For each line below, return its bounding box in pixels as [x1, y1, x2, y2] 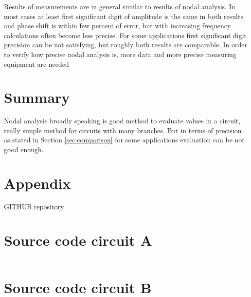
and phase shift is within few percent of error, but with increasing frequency [4, 20, 231, 31]
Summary [4, 87, 70, 107]
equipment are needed [4, 59, 69, 69]
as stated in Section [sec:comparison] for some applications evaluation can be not [4, 135, 245, 145]
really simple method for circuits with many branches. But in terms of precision [4, 125, 242, 135]
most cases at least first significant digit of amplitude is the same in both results [4, 11, 243, 21]
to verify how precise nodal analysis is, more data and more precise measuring [4, 49, 236, 59]
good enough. [4, 144, 44, 155]
